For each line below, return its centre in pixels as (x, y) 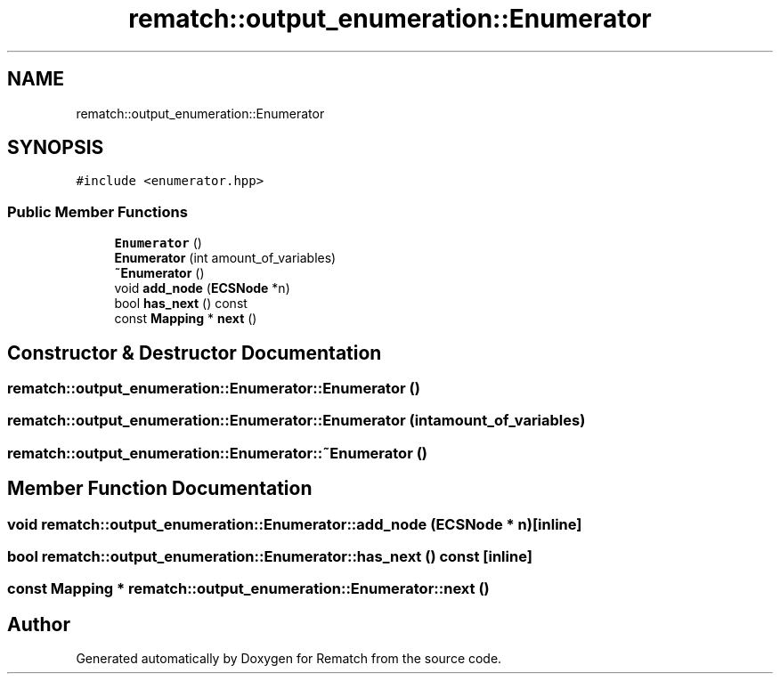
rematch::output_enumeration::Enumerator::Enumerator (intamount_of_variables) (297, 421)
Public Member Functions (97, 211)
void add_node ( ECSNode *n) (202, 288)
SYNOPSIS (56, 148)
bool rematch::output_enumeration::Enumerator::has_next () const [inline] (270, 556)
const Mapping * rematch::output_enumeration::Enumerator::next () (248, 589)
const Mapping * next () (186, 319)
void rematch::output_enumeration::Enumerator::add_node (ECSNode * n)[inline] (295, 524)
